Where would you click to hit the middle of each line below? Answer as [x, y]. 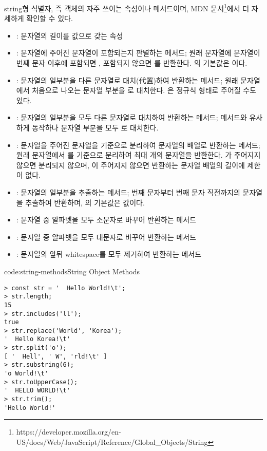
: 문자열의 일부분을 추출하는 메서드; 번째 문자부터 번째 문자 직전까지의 [128, 192]
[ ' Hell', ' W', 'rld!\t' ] [56, 356]
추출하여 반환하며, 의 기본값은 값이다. [85, 202]
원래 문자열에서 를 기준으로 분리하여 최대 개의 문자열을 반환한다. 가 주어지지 [138, 155]
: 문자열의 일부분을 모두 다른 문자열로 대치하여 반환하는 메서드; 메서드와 [131, 117]
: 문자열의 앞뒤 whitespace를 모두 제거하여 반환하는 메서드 [109, 254]
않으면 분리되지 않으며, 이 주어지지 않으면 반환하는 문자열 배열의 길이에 [130, 165]
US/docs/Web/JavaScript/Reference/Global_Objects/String [112, 441]
